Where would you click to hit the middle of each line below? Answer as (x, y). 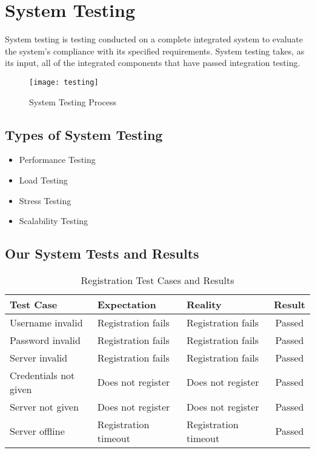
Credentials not (42, 375)
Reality (204, 304)
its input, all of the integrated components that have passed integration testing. (153, 63)
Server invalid (39, 357)
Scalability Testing (54, 221)
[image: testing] (64, 82)
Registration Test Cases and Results (157, 280)
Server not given (44, 406)
